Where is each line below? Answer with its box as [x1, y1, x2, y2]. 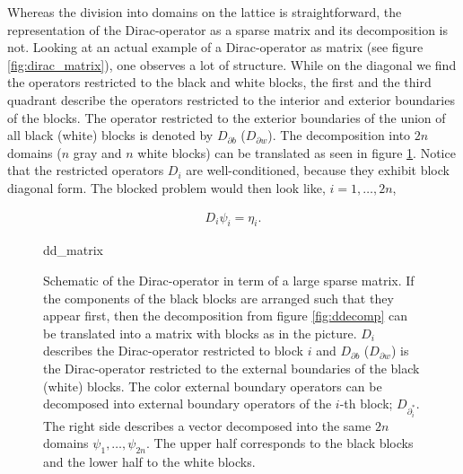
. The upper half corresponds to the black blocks [146, 434, 414, 452]
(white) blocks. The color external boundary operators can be [43, 376, 382, 395]
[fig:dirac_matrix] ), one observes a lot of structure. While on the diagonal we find [7, 55, 457, 74]
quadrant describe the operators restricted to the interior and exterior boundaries [7, 90, 455, 109]
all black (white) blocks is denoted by [7, 126, 214, 145]
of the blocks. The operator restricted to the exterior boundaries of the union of [7, 108, 446, 127]
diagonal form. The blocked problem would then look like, [7, 178, 326, 197]
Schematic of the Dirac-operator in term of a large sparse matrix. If [43, 270, 415, 289]
